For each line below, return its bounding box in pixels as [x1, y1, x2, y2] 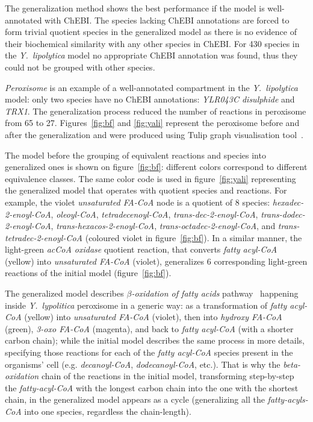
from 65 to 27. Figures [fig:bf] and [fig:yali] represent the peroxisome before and [5, 116, 300, 129]
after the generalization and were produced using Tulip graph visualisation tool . [5, 128, 303, 140]
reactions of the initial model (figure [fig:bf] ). [5, 266, 172, 279]
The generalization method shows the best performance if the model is [5, 2, 265, 14]
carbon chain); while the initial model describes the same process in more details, [5, 334, 305, 347]
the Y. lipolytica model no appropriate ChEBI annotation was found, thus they [5, 49, 298, 61]
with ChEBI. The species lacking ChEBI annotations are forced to [45, 13, 290, 26]
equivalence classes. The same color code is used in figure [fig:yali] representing [5, 172, 296, 184]
